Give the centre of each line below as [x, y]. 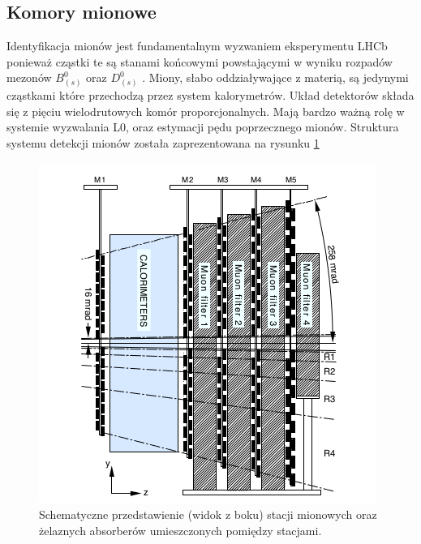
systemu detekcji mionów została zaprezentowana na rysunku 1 [163, 142]
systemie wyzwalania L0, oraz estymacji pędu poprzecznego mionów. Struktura [203, 127]
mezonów [29, 77]
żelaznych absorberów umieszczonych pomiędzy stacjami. [180, 530]
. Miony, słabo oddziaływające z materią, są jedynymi [275, 77]
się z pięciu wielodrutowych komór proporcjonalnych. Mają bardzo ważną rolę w [206, 111]
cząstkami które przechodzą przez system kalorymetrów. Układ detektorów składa [210, 95]
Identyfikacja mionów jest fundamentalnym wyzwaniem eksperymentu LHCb [197, 46]
